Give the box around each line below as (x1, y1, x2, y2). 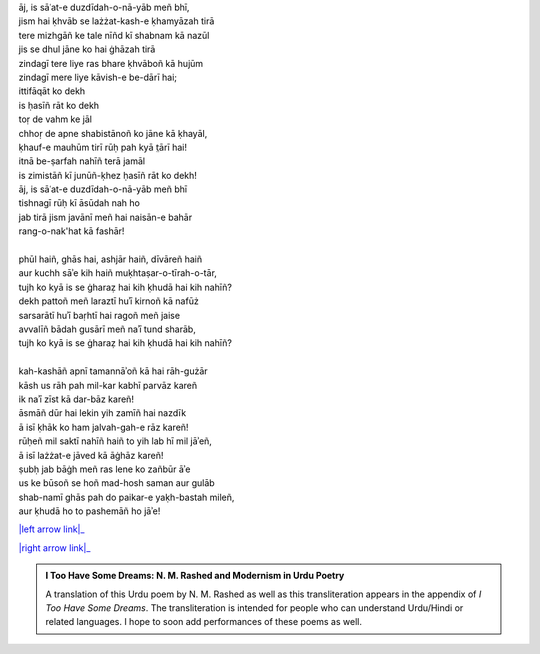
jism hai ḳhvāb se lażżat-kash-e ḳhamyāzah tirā (18, 15, 215, 27)
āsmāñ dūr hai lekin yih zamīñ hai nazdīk (18, 407, 187, 419)
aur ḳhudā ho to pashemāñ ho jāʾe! (18, 505, 161, 517)
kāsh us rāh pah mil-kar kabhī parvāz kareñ (18, 379, 198, 391)
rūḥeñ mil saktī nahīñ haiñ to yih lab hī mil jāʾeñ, (18, 435, 212, 447)
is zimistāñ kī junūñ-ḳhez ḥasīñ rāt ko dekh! (18, 169, 197, 181)
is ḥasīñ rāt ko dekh (18, 99, 100, 111)
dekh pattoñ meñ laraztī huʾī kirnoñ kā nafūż (18, 295, 199, 307)
